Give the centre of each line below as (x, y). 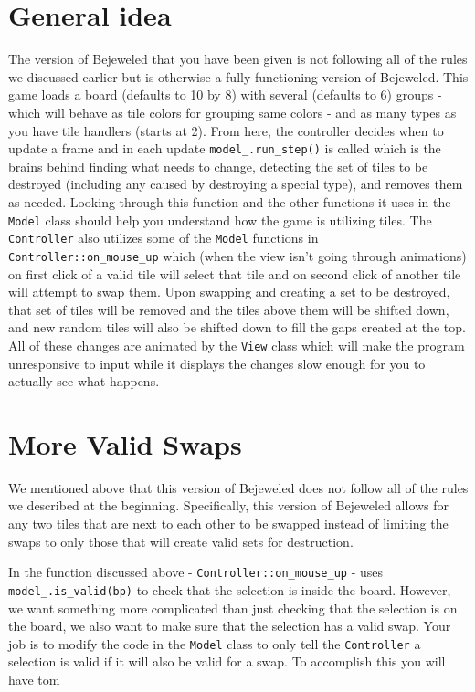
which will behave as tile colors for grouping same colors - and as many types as (232, 112)
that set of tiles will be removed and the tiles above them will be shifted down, (229, 309)
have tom (34, 679)
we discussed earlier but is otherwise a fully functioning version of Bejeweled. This (238, 76)
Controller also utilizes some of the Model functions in (164, 238)
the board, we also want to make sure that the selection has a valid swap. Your (230, 626)
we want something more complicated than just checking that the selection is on (233, 608)
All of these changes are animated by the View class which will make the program (237, 345)
